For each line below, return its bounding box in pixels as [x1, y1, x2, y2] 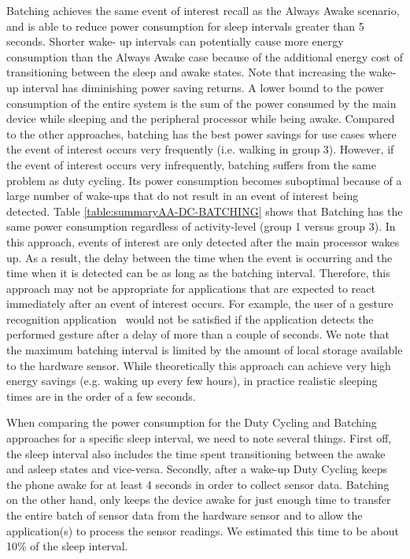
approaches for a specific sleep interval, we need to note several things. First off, [6, 430, 392, 446]
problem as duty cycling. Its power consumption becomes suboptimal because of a [6, 172, 402, 188]
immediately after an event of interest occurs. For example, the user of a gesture [6, 295, 393, 312]
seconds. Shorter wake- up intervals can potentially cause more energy [6, 33, 344, 50]
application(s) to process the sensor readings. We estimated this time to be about [6, 522, 399, 539]
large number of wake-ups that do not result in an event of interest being [6, 187, 359, 204]
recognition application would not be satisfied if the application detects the [6, 310, 374, 327]
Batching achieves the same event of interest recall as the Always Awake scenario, [6, 2, 400, 18]
